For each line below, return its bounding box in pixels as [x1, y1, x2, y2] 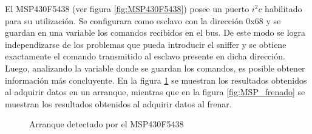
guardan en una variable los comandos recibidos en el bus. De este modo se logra [5, 26, 306, 39]
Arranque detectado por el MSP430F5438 [29, 118, 184, 130]
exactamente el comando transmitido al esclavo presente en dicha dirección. [5, 50, 285, 62]
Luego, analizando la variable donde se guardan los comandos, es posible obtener [5, 61, 305, 74]
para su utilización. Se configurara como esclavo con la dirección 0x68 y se [5, 14, 281, 27]
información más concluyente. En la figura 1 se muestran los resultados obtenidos [5, 73, 307, 86]
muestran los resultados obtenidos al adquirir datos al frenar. [5, 97, 232, 110]
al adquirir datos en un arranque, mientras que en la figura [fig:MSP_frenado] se [5, 85, 305, 98]
